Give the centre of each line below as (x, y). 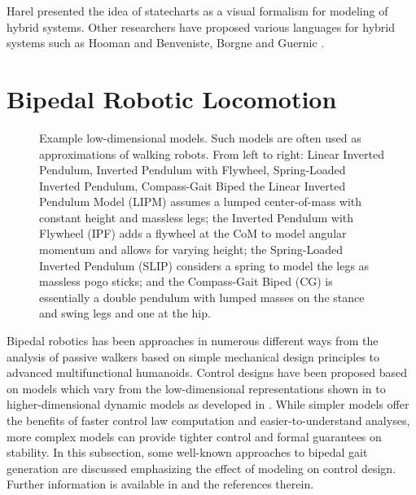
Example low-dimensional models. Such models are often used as (200, 137)
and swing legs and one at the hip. (125, 313)
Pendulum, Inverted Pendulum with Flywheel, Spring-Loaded (193, 170)
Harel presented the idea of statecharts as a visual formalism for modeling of (197, 11)
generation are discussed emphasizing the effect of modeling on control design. (201, 468)
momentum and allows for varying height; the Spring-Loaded (191, 250)
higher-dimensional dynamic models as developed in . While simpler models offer (208, 404)
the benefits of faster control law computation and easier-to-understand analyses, (208, 420)
